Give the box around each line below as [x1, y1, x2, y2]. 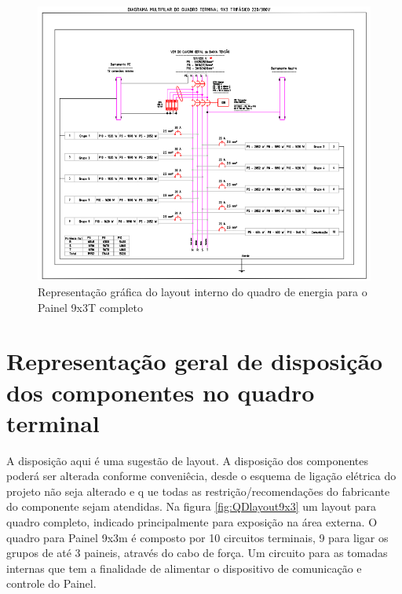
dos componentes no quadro [6, 376, 315, 408]
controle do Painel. [6, 575, 97, 592]
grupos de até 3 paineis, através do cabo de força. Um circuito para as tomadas [6, 544, 388, 561]
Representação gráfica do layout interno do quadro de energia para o [38, 283, 367, 299]
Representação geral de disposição [6, 345, 383, 377]
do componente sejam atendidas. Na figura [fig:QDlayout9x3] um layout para [6, 498, 377, 515]
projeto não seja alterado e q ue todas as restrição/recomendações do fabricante [6, 482, 390, 499]
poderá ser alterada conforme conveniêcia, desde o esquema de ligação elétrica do [6, 467, 397, 484]
